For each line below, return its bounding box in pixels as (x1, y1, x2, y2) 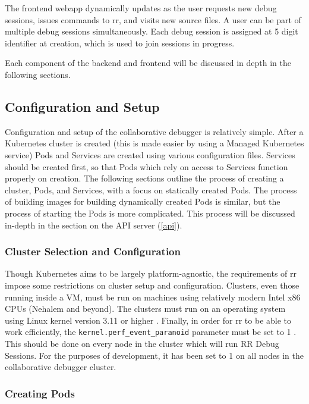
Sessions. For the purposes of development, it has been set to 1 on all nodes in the (5, 349, 304, 361)
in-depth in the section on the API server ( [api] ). (5, 218, 182, 231)
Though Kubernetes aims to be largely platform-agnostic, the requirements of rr (5, 267, 297, 280)
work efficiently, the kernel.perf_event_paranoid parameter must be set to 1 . (5, 325, 297, 338)
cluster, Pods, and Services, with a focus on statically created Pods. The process (5, 183, 297, 196)
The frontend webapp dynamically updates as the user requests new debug (5, 2, 277, 14)
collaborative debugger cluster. (5, 361, 116, 373)
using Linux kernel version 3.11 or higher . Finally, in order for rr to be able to (5, 314, 292, 326)
